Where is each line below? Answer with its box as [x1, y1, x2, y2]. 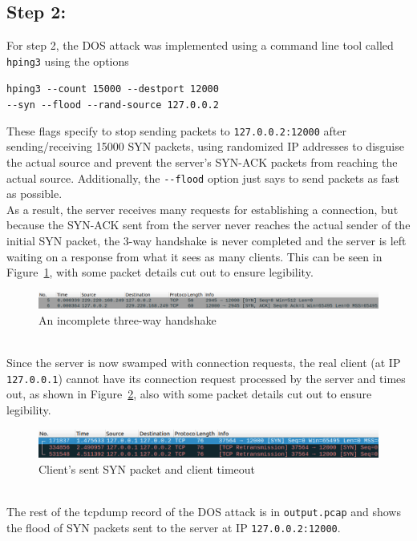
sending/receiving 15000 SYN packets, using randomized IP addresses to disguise [6, 138, 404, 155]
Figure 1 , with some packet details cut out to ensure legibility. [6, 264, 314, 281]
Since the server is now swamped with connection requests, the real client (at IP [6, 354, 401, 371]
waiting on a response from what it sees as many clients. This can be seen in [6, 248, 383, 264]
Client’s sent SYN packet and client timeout [38, 460, 256, 477]
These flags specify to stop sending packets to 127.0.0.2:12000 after [6, 122, 347, 139]
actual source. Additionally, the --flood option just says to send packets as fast [6, 169, 399, 186]
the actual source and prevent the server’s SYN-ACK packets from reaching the [6, 154, 398, 171]
